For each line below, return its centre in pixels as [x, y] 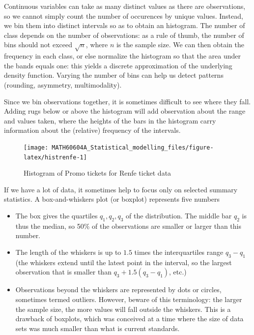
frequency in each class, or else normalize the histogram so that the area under [123, 56]
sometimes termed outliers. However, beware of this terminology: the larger [129, 299]
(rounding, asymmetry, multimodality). [63, 84]
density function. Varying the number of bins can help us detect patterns [114, 75]
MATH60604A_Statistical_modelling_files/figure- [133, 147]
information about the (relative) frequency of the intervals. [92, 130]
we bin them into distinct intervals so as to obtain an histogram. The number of [125, 25]
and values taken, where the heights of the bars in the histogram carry [110, 120]
